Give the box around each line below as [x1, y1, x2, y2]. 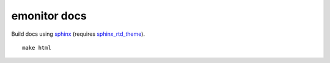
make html [22, 44, 51, 51]
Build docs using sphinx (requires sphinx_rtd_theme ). [11, 30, 145, 38]
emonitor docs [11, 9, 87, 22]
